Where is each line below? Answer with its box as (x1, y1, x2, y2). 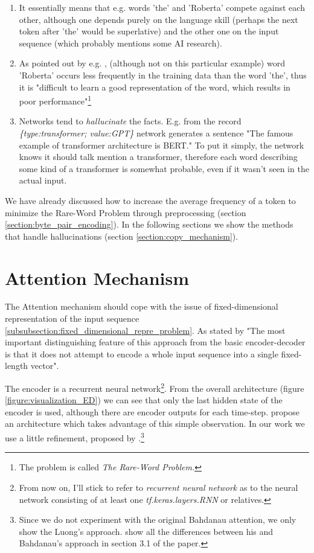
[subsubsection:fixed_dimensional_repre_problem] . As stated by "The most (5, 324, 286, 336)
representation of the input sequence (5, 312, 139, 325)
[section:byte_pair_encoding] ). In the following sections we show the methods (5, 218, 293, 231)
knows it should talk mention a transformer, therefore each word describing (19, 150, 298, 163)
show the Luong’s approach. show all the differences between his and (19, 525, 274, 537)
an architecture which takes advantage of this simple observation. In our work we (5, 417, 305, 430)
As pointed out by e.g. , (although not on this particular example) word (19, 57, 285, 69)
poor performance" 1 (19, 93, 92, 107)
